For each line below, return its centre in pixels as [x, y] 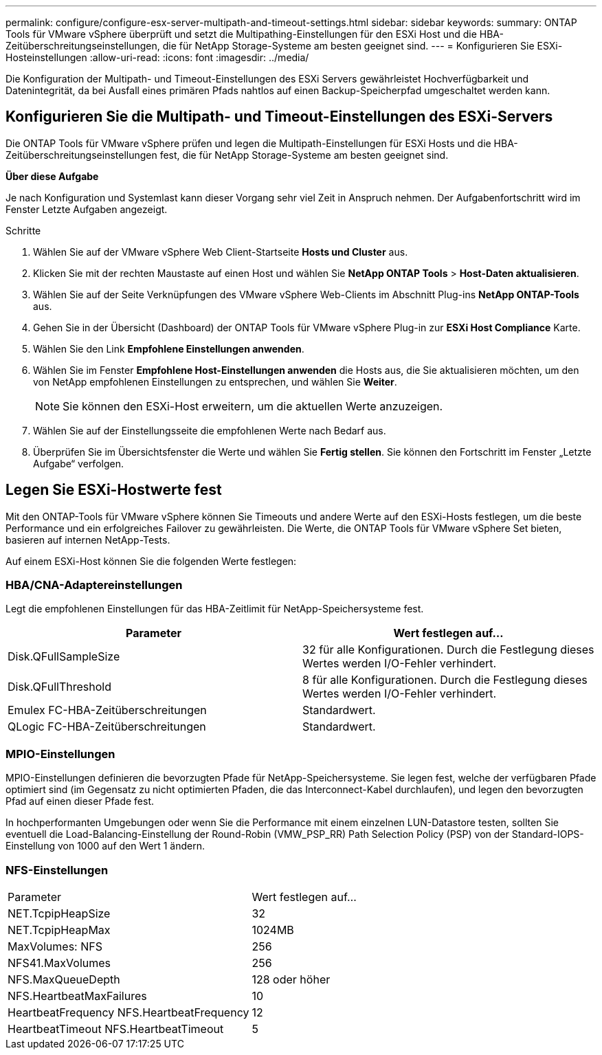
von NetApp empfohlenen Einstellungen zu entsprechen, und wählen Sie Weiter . [215, 381]
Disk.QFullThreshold [59, 687]
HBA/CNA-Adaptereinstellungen [94, 585]
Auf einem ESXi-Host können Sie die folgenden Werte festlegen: [151, 561]
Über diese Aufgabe [52, 176]
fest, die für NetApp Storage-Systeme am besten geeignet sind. [304, 155]
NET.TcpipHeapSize [59, 913]
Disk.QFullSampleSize [64, 657]
